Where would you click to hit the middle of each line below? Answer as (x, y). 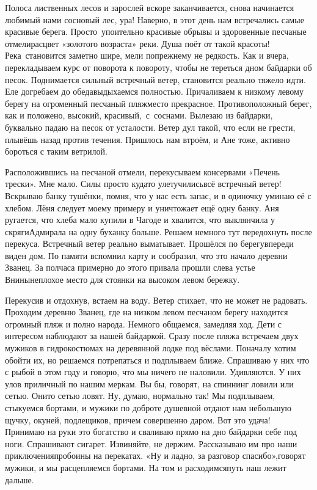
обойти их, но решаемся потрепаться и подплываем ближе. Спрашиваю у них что (157, 360)
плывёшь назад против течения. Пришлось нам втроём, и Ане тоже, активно (148, 139)
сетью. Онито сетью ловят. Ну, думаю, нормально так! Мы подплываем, (140, 396)
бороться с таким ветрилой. (56, 151)
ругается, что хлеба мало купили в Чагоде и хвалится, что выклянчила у (140, 220)
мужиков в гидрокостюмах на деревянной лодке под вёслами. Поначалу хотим (151, 348)
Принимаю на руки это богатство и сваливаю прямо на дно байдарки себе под (151, 432)
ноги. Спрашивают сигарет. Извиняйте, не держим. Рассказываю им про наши (151, 443)
